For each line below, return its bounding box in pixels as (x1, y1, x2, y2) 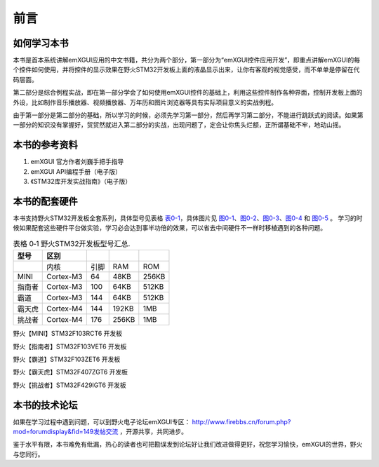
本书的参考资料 (13, 139, 78, 151)
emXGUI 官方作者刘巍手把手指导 (30, 158, 124, 166)
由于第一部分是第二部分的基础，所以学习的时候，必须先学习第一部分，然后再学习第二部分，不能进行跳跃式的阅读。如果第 (13, 111, 364, 119)
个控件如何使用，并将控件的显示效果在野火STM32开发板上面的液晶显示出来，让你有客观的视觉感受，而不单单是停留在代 (13, 65, 360, 74)
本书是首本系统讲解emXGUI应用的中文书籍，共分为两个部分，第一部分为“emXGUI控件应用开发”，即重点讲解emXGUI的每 (13, 56, 361, 65)
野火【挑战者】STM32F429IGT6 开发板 (13, 381, 126, 389)
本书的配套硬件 (13, 195, 78, 207)
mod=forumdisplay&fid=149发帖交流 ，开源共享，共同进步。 (13, 428, 188, 436)
